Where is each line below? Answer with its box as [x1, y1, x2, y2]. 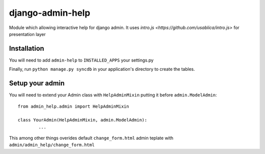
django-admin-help [9, 7, 90, 18]
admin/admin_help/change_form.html [9, 142, 95, 148]
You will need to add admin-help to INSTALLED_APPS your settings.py [9, 57, 154, 63]
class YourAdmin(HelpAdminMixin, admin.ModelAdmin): [18, 117, 147, 123]
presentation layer [9, 31, 46, 37]
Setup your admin [9, 79, 65, 88]
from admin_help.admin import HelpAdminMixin [18, 103, 130, 109]
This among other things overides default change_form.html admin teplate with [9, 135, 174, 141]
